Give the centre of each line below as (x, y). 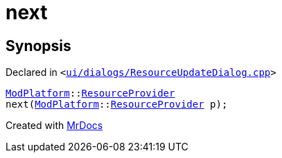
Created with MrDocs (54, 126)
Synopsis (38, 46)
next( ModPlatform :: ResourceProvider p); (117, 105)
